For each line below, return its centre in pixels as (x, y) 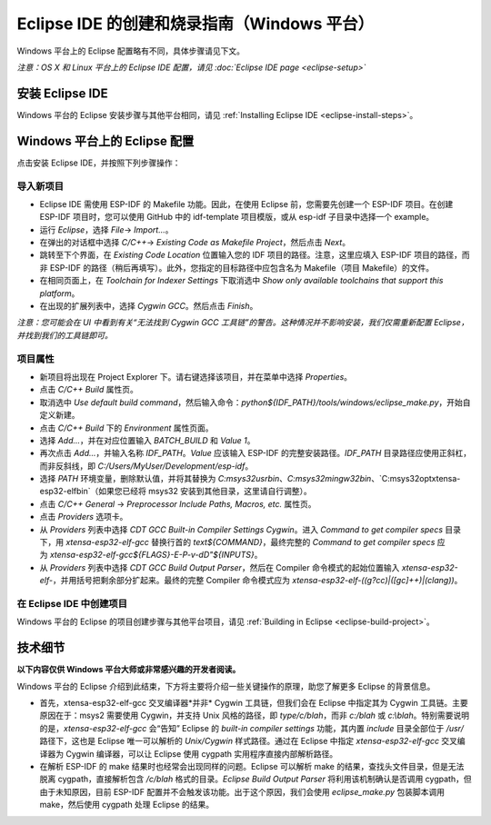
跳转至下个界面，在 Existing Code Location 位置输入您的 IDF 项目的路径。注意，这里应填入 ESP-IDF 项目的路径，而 (255, 255)
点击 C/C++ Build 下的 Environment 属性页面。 (126, 428)
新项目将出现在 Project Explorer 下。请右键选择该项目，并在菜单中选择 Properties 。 (196, 376)
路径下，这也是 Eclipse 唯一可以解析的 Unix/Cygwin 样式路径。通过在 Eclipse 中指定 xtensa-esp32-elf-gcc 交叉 (249, 741)
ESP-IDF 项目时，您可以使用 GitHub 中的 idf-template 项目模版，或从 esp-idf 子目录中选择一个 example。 (237, 217)
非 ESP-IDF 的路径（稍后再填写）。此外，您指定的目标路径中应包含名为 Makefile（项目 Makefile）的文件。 (237, 267)
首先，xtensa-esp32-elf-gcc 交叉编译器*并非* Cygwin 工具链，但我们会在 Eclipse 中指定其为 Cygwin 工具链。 (246, 703)
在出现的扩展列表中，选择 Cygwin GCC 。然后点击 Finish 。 (149, 306)
